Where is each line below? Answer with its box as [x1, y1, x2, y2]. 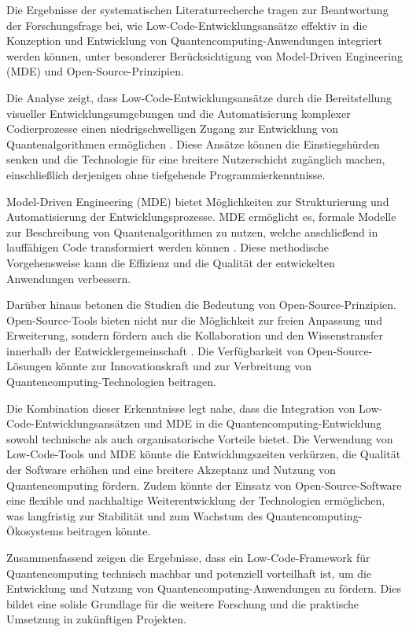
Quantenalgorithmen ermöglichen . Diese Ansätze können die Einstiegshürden [6, 135, 380, 152]
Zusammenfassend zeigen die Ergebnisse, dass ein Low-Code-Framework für [6, 549, 370, 565]
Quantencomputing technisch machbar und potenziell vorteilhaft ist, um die [6, 564, 372, 581]
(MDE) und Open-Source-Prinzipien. [6, 63, 184, 79]
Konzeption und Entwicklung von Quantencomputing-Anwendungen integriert [6, 32, 382, 49]
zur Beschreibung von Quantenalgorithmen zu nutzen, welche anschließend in [6, 223, 378, 240]
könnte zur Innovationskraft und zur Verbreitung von [55, 358, 311, 374]
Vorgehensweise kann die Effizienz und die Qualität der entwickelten [6, 254, 335, 270]
